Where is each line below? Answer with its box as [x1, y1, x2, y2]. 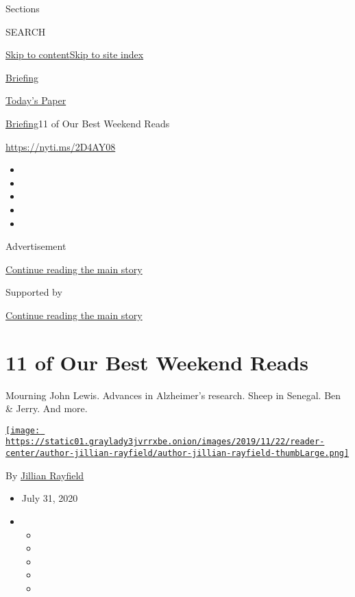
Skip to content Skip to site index [5, 47, 144, 62]
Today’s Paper [5, 93, 66, 107]
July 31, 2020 [21, 491, 78, 505]
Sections [5, 1, 40, 15]
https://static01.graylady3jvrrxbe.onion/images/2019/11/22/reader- [5, 437, 325, 447]
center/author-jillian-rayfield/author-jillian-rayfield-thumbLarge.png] [5, 448, 350, 459]
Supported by [5, 285, 62, 299]
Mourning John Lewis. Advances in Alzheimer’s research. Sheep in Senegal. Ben [5, 388, 341, 402]
